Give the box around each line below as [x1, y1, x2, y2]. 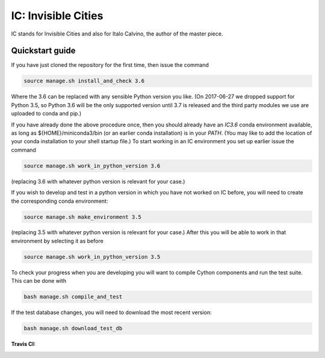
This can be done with [11, 277, 66, 285]
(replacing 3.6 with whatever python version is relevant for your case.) [11, 177, 185, 185]
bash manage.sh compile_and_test [23, 294, 123, 300]
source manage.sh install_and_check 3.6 [23, 78, 144, 84]
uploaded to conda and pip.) [11, 110, 82, 117]
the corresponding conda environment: [11, 197, 108, 205]
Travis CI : [11, 341, 36, 348]
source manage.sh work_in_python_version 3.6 [23, 162, 161, 169]
